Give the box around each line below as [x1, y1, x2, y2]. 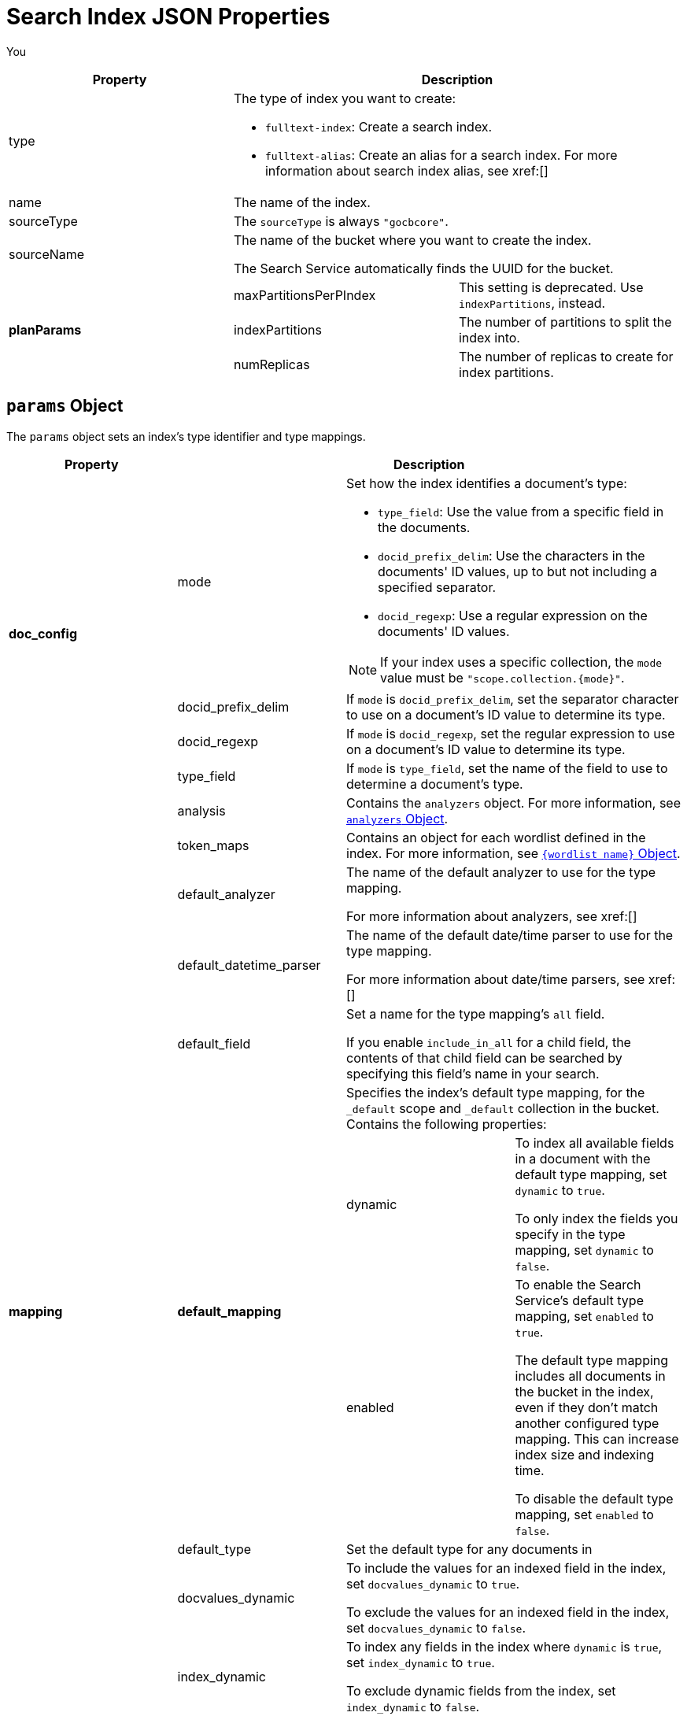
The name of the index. [233, 194, 371, 210]
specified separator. [378, 579, 497, 595]
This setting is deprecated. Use [458, 279, 644, 295]
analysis [177, 802, 226, 819]
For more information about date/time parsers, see [346, 971, 645, 987]
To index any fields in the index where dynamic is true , [346, 1638, 663, 1655]
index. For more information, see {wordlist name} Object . [346, 845, 681, 861]
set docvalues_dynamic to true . [346, 1575, 520, 1592]
